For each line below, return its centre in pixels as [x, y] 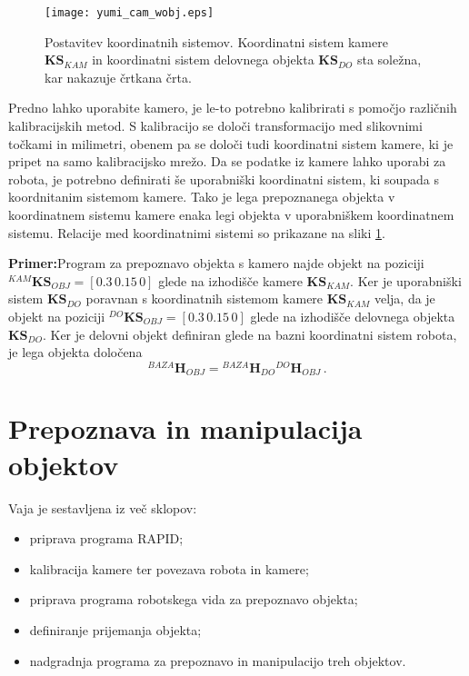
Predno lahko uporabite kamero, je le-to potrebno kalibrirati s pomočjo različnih [233, 108]
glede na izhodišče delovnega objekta [353, 316]
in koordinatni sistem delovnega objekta [203, 60]
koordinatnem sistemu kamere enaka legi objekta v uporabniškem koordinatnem [231, 214]
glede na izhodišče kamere [230, 280]
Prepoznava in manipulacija [185, 428]
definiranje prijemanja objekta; [115, 629]
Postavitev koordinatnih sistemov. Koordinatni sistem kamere [216, 41]
